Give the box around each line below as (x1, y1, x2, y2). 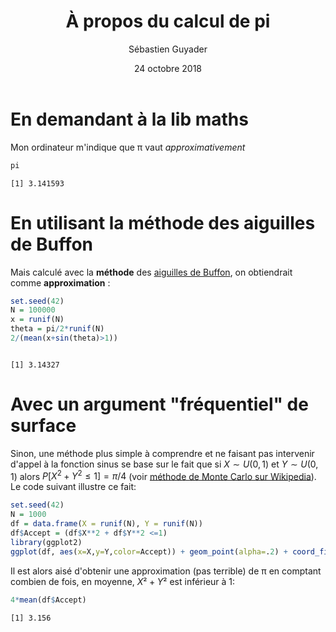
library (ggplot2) (10, 537, 83, 547)
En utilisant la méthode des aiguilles (10, 211, 316, 234)
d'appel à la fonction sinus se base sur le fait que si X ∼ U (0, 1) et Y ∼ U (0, (10, 458, 319, 470)
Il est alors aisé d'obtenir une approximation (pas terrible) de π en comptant (10, 565, 322, 577)
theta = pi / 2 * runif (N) (10, 324, 105, 334)
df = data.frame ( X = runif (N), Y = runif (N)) (10, 519, 203, 529)
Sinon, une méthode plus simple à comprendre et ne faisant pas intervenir (10, 447, 315, 459)
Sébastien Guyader (128, 43, 208, 55)
